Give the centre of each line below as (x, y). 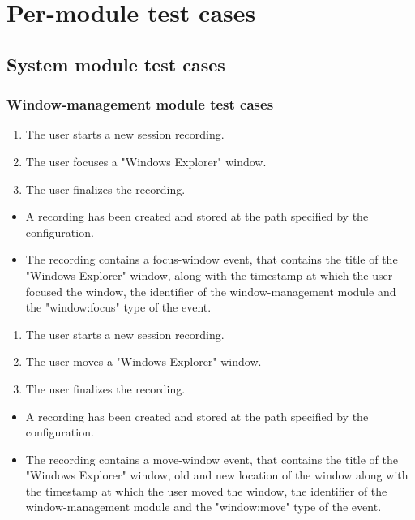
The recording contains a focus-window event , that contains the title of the (212, 259)
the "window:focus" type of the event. (118, 307)
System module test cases (116, 64)
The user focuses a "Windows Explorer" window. (146, 161)
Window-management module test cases (140, 104)
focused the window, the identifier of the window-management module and (211, 291)
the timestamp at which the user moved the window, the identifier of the (206, 490)
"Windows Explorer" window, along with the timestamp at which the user (209, 275)
